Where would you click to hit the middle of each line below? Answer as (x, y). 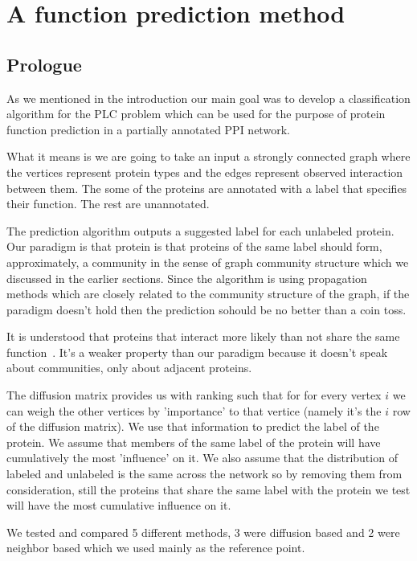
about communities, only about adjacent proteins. (129, 368)
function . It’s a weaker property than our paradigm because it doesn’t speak (197, 352)
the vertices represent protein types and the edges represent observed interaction (205, 172)
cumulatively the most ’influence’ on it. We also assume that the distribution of (202, 458)
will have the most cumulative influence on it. (119, 505)
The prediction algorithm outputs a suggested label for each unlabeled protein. (200, 230)
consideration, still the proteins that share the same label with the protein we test (208, 489)
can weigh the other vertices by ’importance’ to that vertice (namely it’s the (194, 410)
